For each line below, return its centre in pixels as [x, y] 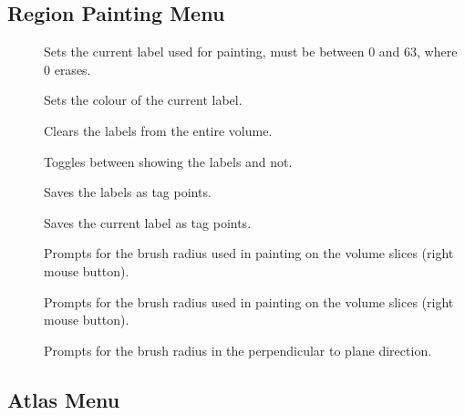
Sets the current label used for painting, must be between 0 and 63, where [251, 52]
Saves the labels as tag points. [128, 192]
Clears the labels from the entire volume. [158, 130]
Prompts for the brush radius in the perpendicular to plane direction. [238, 350]
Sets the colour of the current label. [143, 100]
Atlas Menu [64, 399]
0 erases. [67, 69]
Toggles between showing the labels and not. [168, 161]
